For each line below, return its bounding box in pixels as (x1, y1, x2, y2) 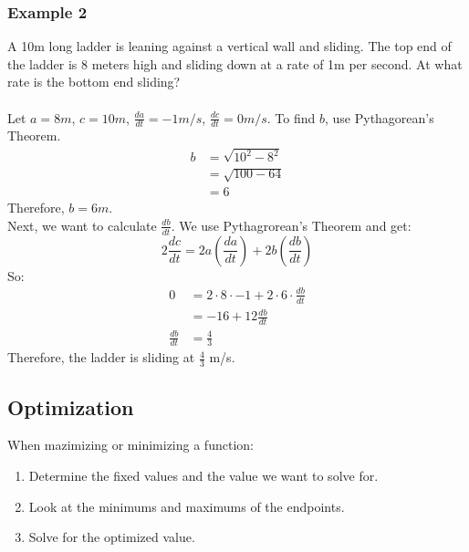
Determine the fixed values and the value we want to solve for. (28, 465, 379, 484)
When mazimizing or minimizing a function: (7, 435, 254, 454)
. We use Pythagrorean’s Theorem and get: (171, 215, 412, 234)
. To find (266, 108, 316, 127)
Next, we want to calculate (7, 215, 157, 234)
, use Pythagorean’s (324, 108, 434, 127)
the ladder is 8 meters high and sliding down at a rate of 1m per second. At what (7, 54, 463, 73)
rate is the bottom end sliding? (7, 72, 181, 91)
